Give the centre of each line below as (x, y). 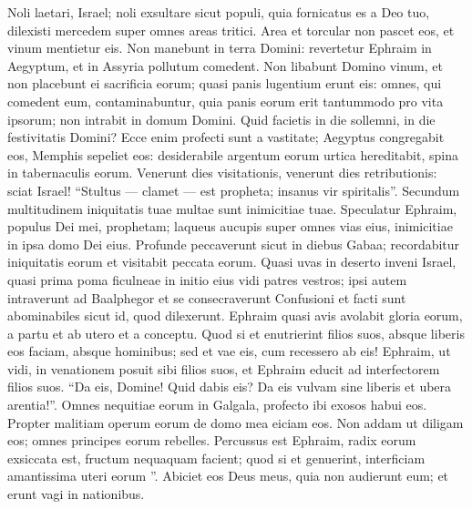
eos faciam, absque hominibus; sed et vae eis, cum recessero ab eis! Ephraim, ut (229, 351)
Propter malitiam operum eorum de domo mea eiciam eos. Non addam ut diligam (236, 422)
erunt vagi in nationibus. (76, 494)
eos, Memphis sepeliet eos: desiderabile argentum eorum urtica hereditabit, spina (233, 154)
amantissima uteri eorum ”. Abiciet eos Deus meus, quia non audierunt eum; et (228, 476)
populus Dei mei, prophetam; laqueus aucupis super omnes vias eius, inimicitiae (230, 226)
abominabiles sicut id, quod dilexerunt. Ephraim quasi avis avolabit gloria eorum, (235, 316)
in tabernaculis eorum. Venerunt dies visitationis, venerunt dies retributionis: (222, 173)
